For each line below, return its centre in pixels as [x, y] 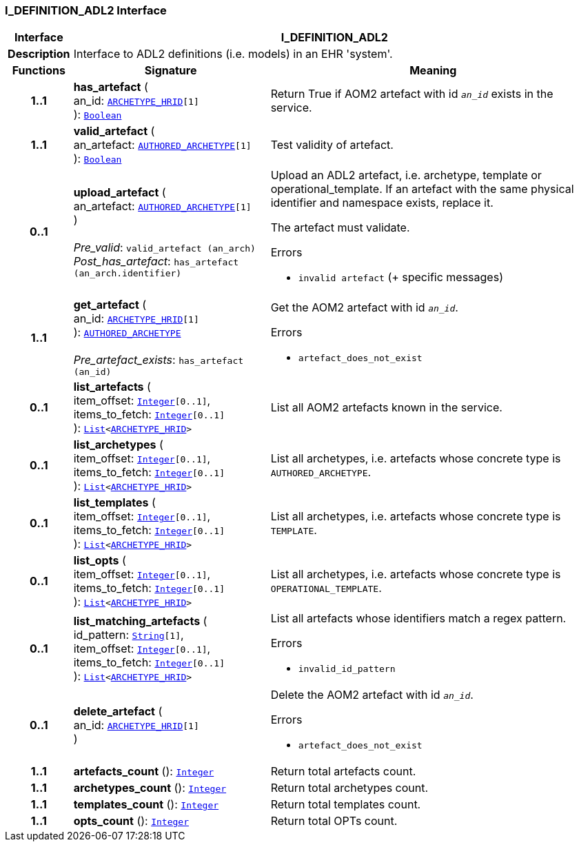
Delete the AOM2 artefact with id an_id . [372, 695]
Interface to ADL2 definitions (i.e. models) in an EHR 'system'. [233, 54]
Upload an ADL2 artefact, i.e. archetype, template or [406, 175]
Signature [171, 71]
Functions [39, 71]
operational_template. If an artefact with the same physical [422, 189]
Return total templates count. [346, 805]
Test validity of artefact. [332, 145]
